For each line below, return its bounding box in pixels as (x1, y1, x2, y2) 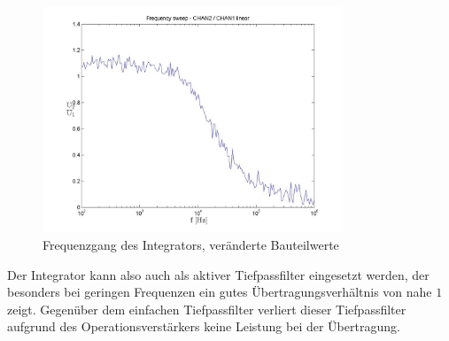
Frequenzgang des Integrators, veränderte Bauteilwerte (43, 235, 339, 253)
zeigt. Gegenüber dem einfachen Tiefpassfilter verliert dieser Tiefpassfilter (7, 299, 406, 318)
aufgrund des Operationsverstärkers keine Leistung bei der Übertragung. (7, 317, 400, 336)
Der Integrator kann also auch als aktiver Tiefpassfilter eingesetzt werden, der (7, 265, 430, 283)
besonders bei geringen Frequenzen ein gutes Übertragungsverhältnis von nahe (7, 283, 432, 301)
